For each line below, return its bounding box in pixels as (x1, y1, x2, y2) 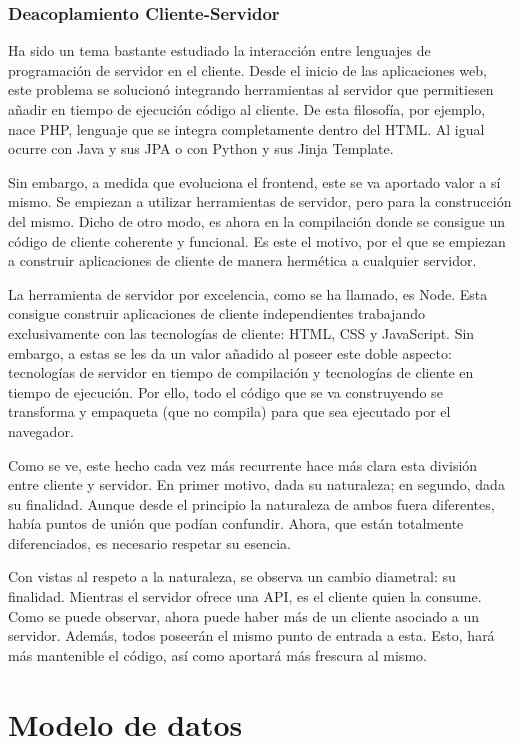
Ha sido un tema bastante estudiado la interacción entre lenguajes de (8, 40, 431, 61)
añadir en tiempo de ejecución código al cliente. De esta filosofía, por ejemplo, (8, 99, 486, 119)
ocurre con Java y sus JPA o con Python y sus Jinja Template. (8, 138, 394, 159)
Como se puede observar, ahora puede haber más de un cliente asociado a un (8, 605, 479, 626)
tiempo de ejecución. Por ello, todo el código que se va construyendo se (8, 381, 443, 402)
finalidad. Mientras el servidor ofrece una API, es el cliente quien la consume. (8, 586, 482, 607)
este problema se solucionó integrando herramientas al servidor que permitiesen (8, 79, 494, 100)
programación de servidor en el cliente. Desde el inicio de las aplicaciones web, (8, 59, 487, 80)
